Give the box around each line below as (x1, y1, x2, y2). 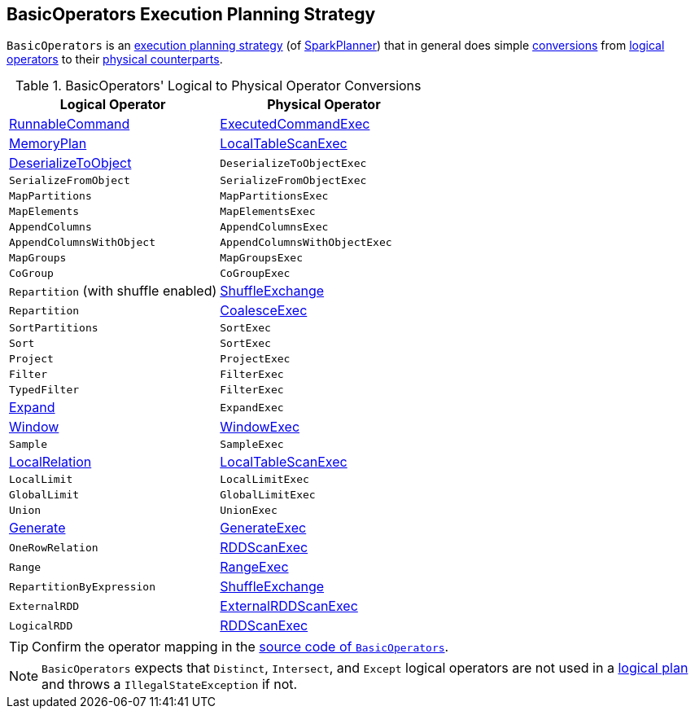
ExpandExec (220, 401, 284, 414)
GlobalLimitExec (220, 489, 316, 502)
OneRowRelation (9, 541, 98, 554)
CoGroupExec (220, 267, 291, 280)
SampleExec (220, 438, 284, 451)
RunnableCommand (9, 116, 130, 133)
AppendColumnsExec (220, 221, 329, 234)
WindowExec (220, 419, 300, 436)
